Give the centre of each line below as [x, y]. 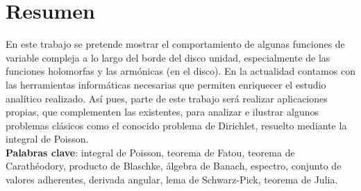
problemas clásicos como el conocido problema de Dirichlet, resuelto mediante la [176, 125]
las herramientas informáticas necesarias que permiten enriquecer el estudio [166, 84]
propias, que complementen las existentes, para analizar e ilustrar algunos [162, 112]
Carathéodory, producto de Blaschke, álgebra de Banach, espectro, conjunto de [174, 166]
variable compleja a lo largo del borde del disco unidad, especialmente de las [168, 57]
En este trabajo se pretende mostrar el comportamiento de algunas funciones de [175, 44]
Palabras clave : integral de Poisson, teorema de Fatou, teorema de [150, 152]
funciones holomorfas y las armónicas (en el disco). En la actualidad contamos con [180, 71]
